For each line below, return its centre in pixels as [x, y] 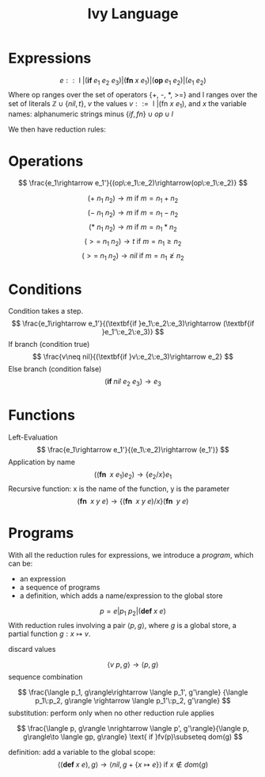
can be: [21, 563]
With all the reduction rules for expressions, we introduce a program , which [131, 554]
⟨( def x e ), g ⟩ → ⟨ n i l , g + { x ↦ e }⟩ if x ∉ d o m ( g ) [133, 764]
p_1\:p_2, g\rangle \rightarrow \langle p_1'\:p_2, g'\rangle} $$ [133, 700]
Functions [42, 415]
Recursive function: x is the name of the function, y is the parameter [119, 489]
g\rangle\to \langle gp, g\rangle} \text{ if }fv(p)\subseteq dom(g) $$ [133, 737]
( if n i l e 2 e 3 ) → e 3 [133, 383]
